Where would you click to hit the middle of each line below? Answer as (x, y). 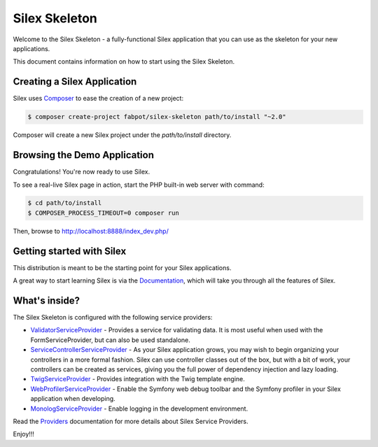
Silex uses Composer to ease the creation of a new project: (98, 99)
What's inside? (47, 300)
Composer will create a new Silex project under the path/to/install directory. (122, 135)
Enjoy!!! (24, 434)
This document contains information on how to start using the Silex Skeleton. (124, 62)
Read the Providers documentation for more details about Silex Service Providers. (131, 421)
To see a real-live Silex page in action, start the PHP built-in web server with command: (139, 185)
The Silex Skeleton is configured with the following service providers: (113, 318)
